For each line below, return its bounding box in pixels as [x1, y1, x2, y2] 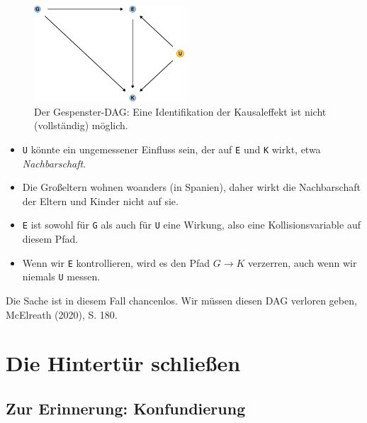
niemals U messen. [22, 269, 101, 284]
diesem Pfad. [22, 231, 79, 246]
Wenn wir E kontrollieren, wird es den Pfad [22, 255, 210, 270]
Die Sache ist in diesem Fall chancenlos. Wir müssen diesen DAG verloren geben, [6, 293, 357, 308]
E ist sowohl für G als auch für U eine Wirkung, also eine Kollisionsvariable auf [22, 217, 361, 232]
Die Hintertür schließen [6, 348, 241, 378]
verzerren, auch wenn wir [248, 255, 357, 270]
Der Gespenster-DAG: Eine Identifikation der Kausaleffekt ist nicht [34, 104, 327, 119]
